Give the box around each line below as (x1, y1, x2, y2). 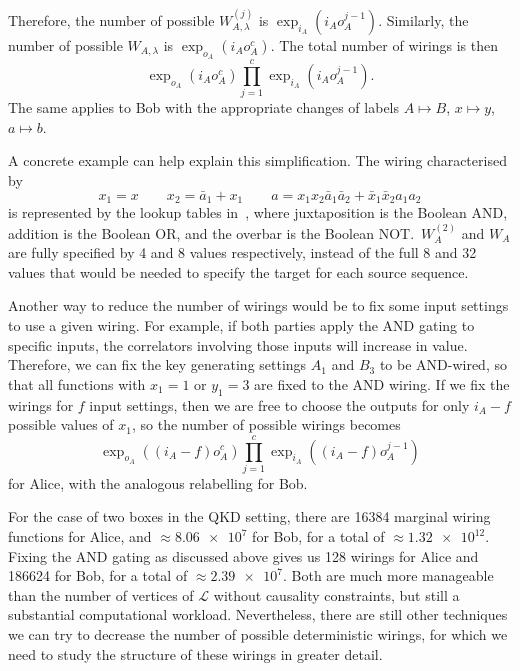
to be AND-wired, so (379, 354, 507, 375)
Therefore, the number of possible (8, 9, 215, 30)
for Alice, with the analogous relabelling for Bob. (8, 472, 308, 493)
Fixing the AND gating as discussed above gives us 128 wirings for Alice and (8, 545, 479, 566)
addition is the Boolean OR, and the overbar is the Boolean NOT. (8, 222, 415, 243)
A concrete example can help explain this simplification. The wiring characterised (8, 150, 507, 171)
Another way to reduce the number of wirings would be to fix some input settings (8, 295, 509, 316)
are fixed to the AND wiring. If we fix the (254, 373, 510, 394)
